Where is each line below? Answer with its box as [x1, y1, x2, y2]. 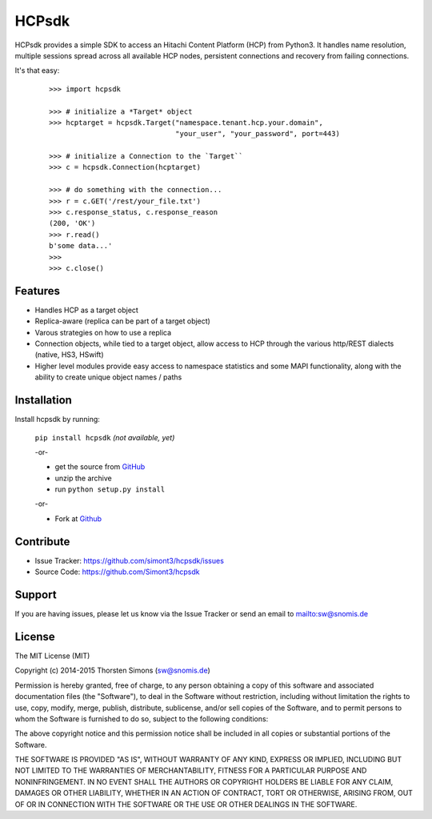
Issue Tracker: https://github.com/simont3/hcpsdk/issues [34, 556, 224, 565]
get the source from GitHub [54, 462, 146, 472]
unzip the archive [54, 473, 112, 483]
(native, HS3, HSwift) [34, 350, 104, 359]
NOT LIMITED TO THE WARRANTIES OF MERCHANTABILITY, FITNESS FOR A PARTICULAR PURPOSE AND [14, 765, 367, 776]
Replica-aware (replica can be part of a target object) [34, 316, 211, 326]
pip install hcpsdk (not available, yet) [34, 432, 175, 442]
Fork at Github [54, 513, 102, 524]
